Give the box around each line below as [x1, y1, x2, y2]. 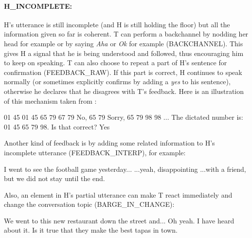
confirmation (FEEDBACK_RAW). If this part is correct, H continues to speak [4, 67, 242, 77]
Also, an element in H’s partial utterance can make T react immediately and [4, 189, 233, 200]
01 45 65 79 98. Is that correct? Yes [4, 121, 110, 131]
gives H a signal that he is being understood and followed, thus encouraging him [4, 48, 244, 58]
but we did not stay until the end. [4, 173, 105, 183]
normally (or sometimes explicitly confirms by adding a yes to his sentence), [4, 76, 231, 87]
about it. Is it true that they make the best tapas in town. [4, 225, 178, 235]
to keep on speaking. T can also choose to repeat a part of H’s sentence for [4, 57, 227, 68]
